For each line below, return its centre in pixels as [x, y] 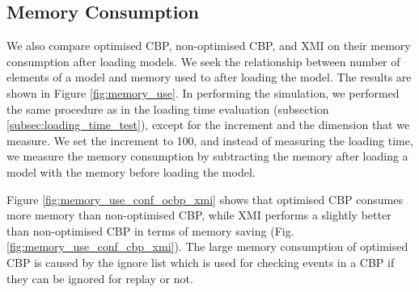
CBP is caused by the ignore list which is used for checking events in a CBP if [201, 262]
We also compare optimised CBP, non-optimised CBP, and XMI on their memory [209, 46]
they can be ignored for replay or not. [100, 278]
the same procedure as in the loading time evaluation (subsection [168, 108]
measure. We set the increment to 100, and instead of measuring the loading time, [210, 140]
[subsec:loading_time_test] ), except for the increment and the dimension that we [208, 125]
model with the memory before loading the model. [131, 171]
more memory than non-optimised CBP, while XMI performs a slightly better [199, 215]
